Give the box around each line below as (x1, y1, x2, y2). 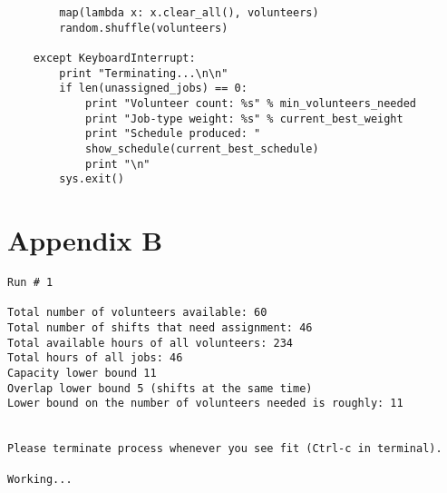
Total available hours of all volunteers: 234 (7, 336, 293, 350)
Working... (7, 472, 73, 486)
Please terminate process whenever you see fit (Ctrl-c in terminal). (7, 442, 442, 456)
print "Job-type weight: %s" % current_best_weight (84, 112, 403, 125)
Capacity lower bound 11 (7, 366, 157, 380)
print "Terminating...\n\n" (59, 66, 228, 80)
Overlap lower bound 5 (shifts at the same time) (7, 381, 313, 395)
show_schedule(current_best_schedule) (84, 142, 319, 155)
